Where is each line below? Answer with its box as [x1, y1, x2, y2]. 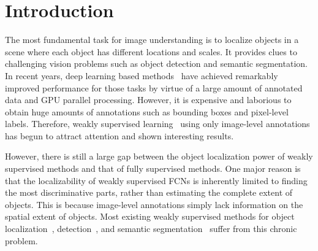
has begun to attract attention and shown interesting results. [5, 129, 234, 142]
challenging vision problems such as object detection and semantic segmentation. [5, 57, 308, 70]
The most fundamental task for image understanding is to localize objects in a [5, 33, 299, 46]
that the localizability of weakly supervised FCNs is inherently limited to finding [5, 174, 308, 187]
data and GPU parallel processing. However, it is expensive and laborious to [5, 93, 292, 106]
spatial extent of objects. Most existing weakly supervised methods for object [5, 210, 295, 223]
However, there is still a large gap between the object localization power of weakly [5, 150, 313, 163]
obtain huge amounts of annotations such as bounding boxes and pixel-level [5, 105, 289, 118]
